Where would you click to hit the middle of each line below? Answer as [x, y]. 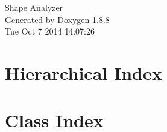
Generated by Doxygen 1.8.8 [57, 19]
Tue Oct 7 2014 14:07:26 [50, 31]
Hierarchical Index [83, 72]
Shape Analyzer [34, 7]
